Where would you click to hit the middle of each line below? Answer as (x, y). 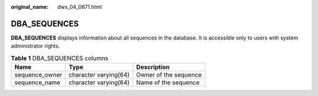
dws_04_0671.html (80, 7)
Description (153, 67)
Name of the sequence (168, 82)
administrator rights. (35, 46)
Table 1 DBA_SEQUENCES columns (60, 58)
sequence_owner (38, 75)
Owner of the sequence (169, 75)
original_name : (30, 7)
